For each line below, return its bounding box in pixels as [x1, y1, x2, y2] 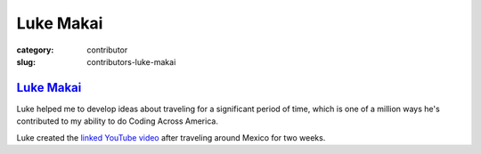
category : [16, 45, 54, 55]
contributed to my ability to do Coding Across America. [16, 116, 218, 126]
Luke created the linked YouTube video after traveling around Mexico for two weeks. [16, 132, 326, 142]
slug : [16, 56, 36, 67]
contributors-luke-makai [86, 56, 176, 67]
